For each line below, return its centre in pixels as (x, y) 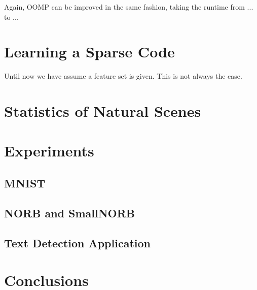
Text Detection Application (77, 243)
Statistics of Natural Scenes (103, 111)
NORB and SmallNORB (70, 213)
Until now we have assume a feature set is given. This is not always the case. (123, 76)
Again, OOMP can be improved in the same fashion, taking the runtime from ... (129, 7)
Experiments (49, 151)
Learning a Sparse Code (89, 52)
